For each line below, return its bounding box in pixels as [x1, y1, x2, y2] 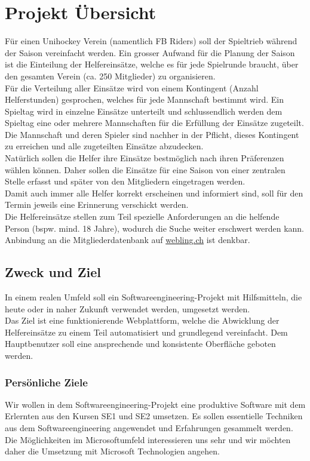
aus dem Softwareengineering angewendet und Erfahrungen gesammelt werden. [5, 421, 293, 434]
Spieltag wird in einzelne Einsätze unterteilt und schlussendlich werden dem [5, 105, 283, 117]
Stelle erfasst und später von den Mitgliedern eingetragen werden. [5, 175, 245, 188]
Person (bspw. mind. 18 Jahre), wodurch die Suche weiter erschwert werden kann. [5, 222, 304, 234]
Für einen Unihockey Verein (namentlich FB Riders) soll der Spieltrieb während [5, 35, 297, 47]
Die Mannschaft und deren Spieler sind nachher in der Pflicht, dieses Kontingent [5, 128, 299, 140]
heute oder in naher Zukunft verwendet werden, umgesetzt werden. [5, 302, 250, 315]
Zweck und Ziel [5, 263, 101, 281]
